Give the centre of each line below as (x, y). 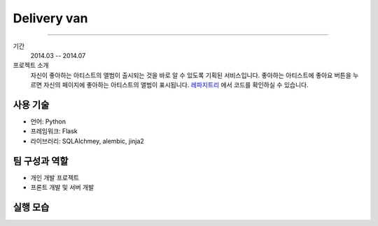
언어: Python (48, 121)
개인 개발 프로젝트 (55, 177)
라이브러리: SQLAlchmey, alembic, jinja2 (87, 141)
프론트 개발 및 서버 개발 (62, 188)
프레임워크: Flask (54, 131)
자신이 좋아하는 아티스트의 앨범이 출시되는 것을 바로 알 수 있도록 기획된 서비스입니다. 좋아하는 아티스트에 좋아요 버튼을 (191, 75)
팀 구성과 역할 (41, 161)
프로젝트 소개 (31, 66)
